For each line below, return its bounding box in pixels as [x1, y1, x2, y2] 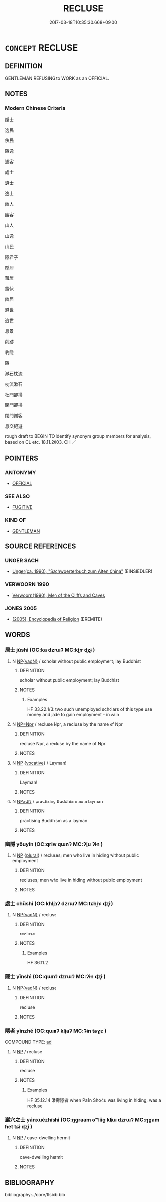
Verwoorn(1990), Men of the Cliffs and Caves [12, 592, 105, 598]
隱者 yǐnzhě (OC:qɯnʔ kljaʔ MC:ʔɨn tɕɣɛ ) [5, 1027, 107, 1034]
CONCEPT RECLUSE [5, 42, 78, 53]
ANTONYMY [5, 469, 36, 476]
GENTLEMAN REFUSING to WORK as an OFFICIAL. [5, 75, 109, 81]
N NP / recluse [12, 1048, 43, 1054]
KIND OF [5, 517, 26, 524]
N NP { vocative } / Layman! [12, 760, 67, 766]
